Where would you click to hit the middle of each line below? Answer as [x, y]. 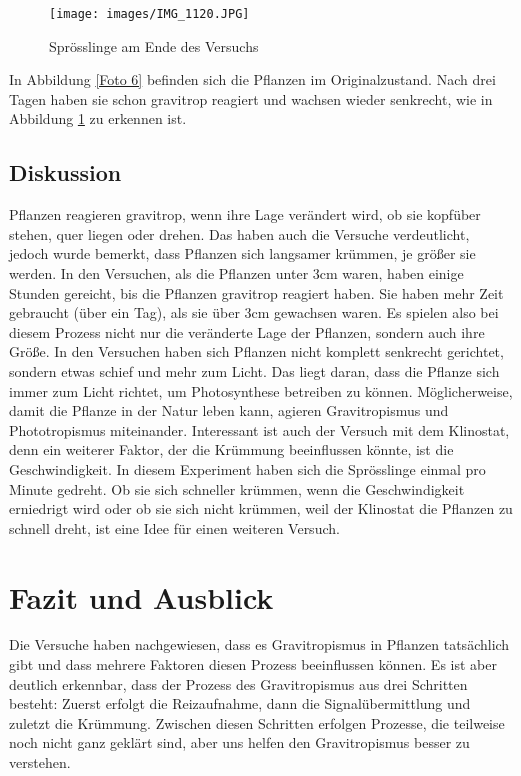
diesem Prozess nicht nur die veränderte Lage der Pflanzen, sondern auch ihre [247, 331]
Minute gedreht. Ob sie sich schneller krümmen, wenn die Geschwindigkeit [237, 488]
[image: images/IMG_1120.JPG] [149, 14]
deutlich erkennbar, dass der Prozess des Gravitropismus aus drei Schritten [238, 683]
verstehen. [40, 762]
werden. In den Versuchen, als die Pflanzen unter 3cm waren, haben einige [236, 273]
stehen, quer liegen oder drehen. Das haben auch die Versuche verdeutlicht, [239, 233]
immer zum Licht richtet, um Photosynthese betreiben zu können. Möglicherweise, [261, 390]
